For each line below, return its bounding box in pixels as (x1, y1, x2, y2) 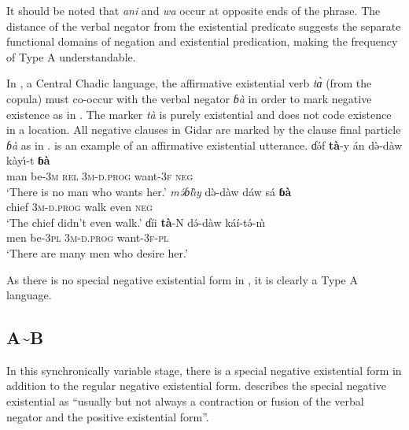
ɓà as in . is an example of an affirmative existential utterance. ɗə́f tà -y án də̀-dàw (6, 136, 403, 153)
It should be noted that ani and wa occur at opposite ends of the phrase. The (6, 2, 381, 18)
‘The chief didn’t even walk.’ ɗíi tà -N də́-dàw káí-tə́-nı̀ (6, 213, 266, 230)
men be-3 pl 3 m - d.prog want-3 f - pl (6, 229, 169, 246)
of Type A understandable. (6, 48, 136, 65)
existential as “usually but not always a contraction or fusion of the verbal (6, 393, 364, 410)
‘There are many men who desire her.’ (6, 244, 188, 261)
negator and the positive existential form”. (6, 408, 209, 424)
